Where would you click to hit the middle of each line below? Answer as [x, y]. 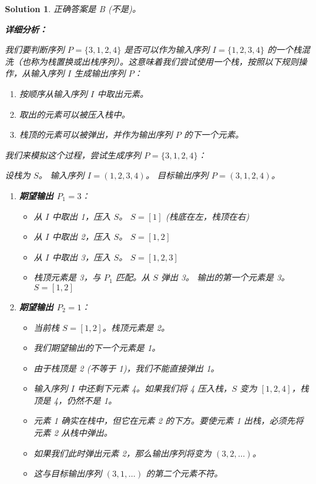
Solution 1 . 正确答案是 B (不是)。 [73, 9]
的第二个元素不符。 [184, 473]
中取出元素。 [122, 93]
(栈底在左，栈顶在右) [207, 216]
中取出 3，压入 [81, 257]
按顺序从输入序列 [53, 93]
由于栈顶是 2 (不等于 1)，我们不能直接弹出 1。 [126, 368]
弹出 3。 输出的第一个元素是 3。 [225, 277]
